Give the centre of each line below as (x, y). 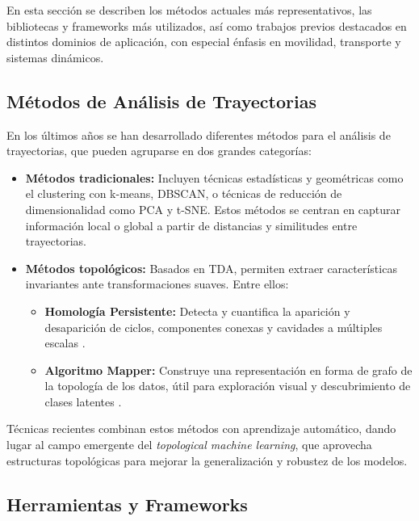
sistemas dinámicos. (55, 57)
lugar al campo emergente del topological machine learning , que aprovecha (189, 445)
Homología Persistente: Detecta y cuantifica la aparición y (197, 311)
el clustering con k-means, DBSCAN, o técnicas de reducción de (184, 193)
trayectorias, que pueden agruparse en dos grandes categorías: (159, 151)
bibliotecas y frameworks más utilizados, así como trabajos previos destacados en (207, 25)
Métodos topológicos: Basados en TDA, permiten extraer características (211, 268)
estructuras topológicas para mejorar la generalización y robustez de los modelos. (207, 460)
